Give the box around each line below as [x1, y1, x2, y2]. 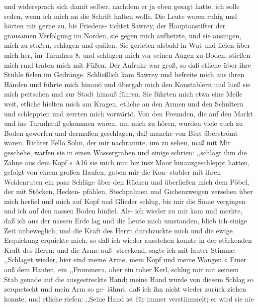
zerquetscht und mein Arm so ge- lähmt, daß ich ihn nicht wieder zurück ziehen [4, 284, 247, 294]
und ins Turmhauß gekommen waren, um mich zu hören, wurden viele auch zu [4, 118, 243, 128]
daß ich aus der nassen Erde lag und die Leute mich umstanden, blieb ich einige [4, 215, 247, 226]
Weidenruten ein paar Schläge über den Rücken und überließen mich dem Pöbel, [4, 176, 249, 187]
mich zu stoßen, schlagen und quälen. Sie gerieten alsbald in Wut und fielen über [4, 40, 251, 50]
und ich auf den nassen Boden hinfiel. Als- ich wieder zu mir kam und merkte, [4, 205, 243, 216]
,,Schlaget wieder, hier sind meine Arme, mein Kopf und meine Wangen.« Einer [4, 254, 247, 265]
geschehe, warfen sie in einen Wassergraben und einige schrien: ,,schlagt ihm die [4, 147, 247, 157]
